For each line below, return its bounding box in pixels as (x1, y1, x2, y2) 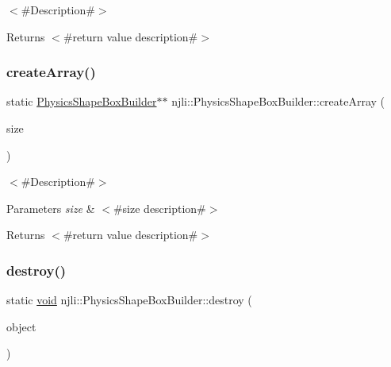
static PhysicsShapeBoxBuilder (6, 93, 157, 110)
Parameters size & (6, 199, 95, 216)
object (6, 318, 36, 334)
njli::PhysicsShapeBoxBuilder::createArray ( (171, 93, 385, 110)
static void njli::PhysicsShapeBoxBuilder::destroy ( (6, 292, 252, 308)
